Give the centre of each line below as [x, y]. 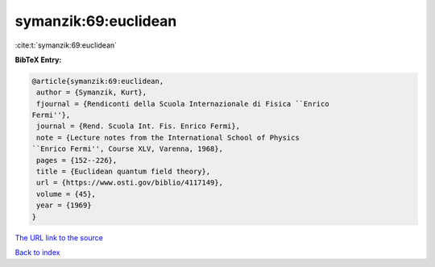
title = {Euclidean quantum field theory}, [124, 172]
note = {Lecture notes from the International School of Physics [168, 138]
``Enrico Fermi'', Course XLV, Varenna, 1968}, [127, 149]
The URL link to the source [59, 237]
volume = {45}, [66, 194]
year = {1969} [64, 205]
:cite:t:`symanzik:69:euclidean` [66, 45]
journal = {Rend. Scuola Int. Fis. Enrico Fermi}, [139, 126]
